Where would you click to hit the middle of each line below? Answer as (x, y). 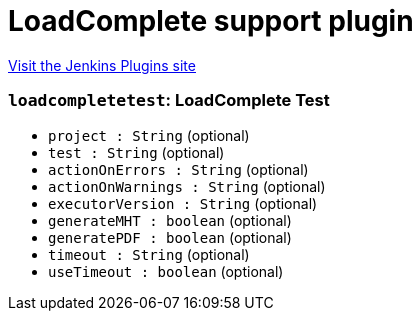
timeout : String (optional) (149, 254)
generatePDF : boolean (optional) (170, 237)
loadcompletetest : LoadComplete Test (169, 100)
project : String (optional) (149, 135)
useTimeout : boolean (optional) (166, 271)
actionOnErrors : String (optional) (178, 169)
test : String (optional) (136, 152)
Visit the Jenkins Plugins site (102, 65)
